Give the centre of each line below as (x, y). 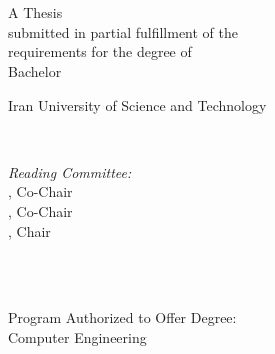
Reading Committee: (70, 171)
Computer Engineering (77, 336)
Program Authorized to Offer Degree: (122, 317)
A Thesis (35, 12)
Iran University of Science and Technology (137, 104)
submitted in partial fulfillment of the (123, 31)
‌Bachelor (35, 70)
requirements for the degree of (100, 51)
